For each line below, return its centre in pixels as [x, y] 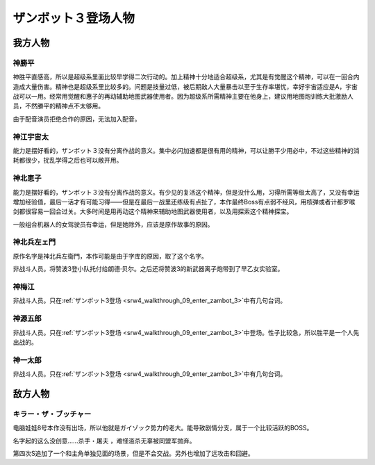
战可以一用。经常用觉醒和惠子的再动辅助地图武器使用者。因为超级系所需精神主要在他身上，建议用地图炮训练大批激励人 [183, 97]
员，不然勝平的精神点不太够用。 [58, 106]
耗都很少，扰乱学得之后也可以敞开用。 [68, 161]
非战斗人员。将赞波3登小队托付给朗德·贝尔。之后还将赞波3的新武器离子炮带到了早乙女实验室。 [148, 269]
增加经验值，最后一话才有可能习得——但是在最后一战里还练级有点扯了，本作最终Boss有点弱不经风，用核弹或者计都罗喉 [184, 202]
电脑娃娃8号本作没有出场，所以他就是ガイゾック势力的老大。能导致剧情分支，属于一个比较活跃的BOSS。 [163, 428]
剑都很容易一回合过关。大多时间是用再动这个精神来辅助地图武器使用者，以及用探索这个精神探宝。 [153, 211]
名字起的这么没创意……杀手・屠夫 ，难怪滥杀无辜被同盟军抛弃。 [104, 441]
